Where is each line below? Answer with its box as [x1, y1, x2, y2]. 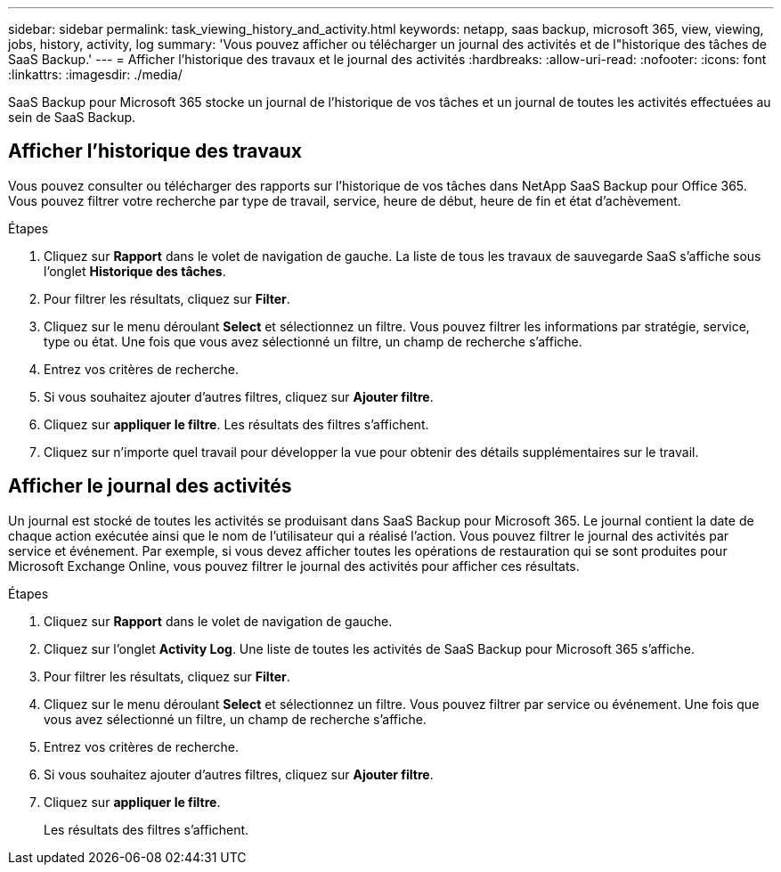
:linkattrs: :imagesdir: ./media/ [8, 67, 183, 82]
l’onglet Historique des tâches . [44, 263, 226, 279]
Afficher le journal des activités [8, 475, 292, 498]
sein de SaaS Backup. [8, 110, 136, 125]
